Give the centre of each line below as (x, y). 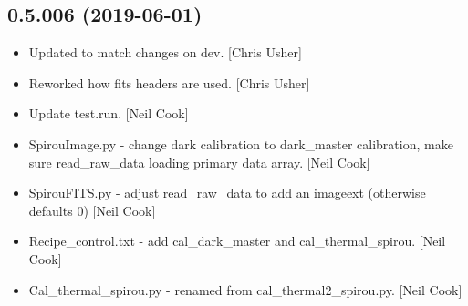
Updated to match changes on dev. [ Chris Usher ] (165, 52)
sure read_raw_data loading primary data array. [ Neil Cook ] (199, 162)
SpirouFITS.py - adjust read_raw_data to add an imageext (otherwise (227, 193)
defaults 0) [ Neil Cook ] (92, 210)
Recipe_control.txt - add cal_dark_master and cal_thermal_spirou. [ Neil (237, 241)
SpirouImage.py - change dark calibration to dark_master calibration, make (241, 143)
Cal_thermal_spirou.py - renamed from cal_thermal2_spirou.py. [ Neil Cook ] (245, 289)
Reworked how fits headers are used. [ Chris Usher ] (169, 82)
